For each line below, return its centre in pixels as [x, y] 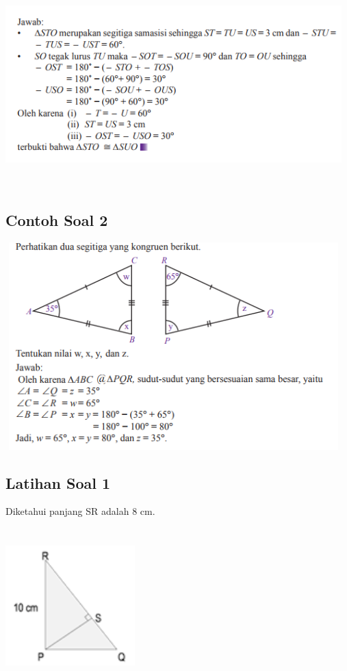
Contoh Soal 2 [57, 220]
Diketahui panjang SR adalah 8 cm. [80, 511]
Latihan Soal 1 [58, 482]
